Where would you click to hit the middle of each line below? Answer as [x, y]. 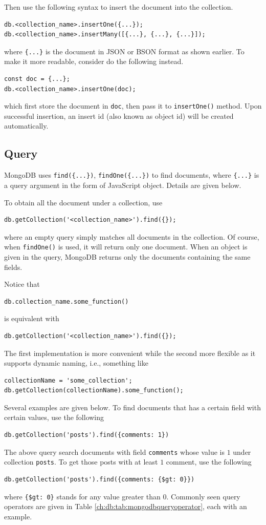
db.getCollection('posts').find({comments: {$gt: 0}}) [99, 479]
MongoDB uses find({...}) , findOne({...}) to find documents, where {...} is [132, 175]
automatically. [26, 126]
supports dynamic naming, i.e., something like [76, 363]
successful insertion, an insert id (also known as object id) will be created [119, 115]
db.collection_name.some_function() [66, 301]
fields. [13, 267]
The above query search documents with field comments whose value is [114, 451]
